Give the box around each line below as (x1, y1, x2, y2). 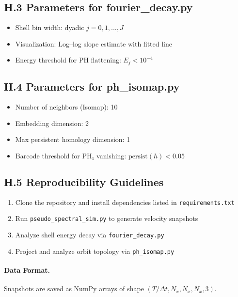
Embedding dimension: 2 (15, 118, 89, 128)
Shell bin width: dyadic (15, 22, 84, 32)
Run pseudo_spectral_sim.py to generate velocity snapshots (15, 213, 198, 223)
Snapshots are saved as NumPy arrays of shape (4, 283, 144, 294)
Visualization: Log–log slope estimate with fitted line (15, 38, 172, 48)
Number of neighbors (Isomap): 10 (15, 102, 118, 112)
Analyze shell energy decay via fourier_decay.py (15, 229, 164, 239)
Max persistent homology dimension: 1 (15, 134, 130, 144)
